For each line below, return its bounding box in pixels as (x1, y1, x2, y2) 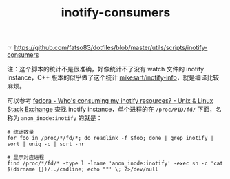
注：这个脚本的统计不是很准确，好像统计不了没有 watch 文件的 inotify (7, 65, 205, 73)
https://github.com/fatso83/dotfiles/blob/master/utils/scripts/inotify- (14, 43, 208, 52)
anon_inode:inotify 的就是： (20, 114, 103, 122)
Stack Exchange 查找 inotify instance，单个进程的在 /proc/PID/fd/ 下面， (7, 105, 216, 114)
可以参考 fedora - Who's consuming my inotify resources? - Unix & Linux (7, 97, 213, 105)
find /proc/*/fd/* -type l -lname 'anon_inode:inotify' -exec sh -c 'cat (7, 160, 224, 167)
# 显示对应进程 (7, 154, 45, 161)
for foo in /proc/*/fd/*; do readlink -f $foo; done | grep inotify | (7, 135, 214, 142)
